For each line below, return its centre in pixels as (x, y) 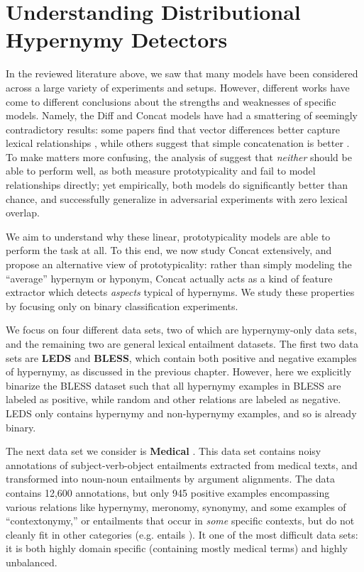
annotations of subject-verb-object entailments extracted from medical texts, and (182, 464)
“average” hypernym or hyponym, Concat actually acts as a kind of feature (169, 278)
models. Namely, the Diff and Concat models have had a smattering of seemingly (182, 115)
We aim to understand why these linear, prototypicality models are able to (168, 236)
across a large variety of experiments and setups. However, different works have (178, 87)
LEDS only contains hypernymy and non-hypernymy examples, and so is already (181, 413)
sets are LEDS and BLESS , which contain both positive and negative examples (181, 357)
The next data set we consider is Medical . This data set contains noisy (164, 451)
